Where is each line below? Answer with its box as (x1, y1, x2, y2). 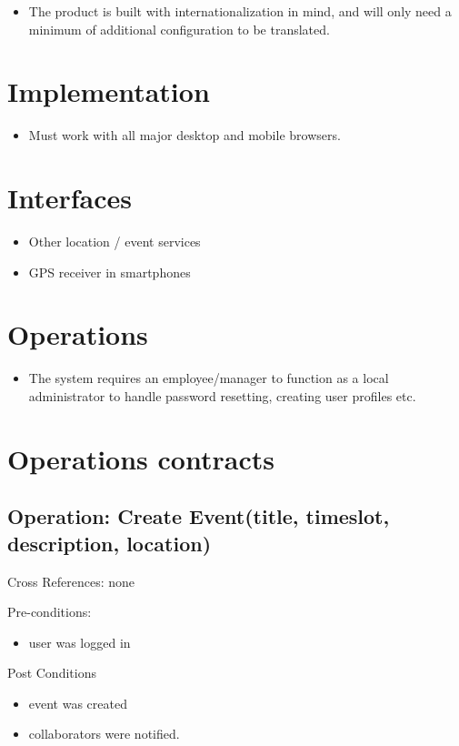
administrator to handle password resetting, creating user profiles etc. (28, 386, 416, 405)
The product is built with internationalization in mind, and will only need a (28, 2, 452, 20)
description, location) (7, 529, 212, 557)
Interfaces (7, 179, 133, 217)
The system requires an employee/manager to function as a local (28, 368, 389, 388)
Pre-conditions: (7, 602, 92, 621)
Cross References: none (7, 571, 135, 590)
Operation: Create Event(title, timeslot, (7, 502, 390, 530)
